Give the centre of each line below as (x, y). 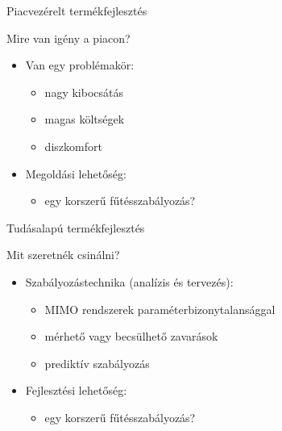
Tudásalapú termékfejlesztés (76, 227)
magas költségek (85, 119)
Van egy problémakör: (80, 65)
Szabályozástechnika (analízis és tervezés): (129, 281)
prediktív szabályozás (97, 363)
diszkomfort (73, 146)
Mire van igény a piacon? (68, 38)
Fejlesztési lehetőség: (76, 390)
